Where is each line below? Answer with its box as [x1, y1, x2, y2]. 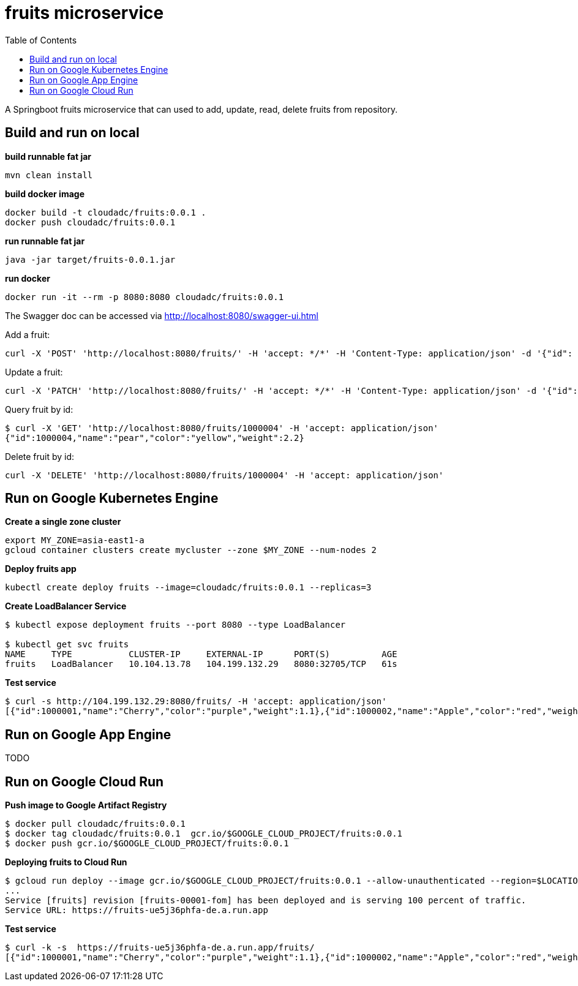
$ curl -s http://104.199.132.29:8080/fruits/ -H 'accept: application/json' [5, 696, 387, 707]
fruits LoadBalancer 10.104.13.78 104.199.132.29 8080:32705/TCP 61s [5, 659, 397, 669]
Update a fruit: [5, 366, 63, 377]
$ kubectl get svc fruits [5, 639, 129, 650]
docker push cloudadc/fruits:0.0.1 [5, 217, 176, 227]
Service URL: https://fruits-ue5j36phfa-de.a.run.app [5, 905, 268, 916]
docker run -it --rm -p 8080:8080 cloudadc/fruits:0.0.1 [5, 292, 284, 302]
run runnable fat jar [5, 235, 85, 246]
